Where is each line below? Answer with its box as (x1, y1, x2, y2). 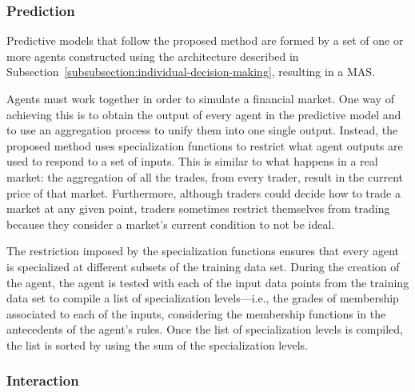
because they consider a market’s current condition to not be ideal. (6, 215, 335, 232)
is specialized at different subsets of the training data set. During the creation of (6, 258, 400, 274)
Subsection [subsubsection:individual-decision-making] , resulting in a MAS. (6, 63, 376, 80)
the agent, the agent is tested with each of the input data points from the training (6, 274, 409, 290)
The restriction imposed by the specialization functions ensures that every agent (6, 242, 399, 259)
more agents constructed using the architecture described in (6, 47, 299, 64)
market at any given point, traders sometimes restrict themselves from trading (6, 200, 390, 217)
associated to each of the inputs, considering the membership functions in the (6, 305, 386, 322)
